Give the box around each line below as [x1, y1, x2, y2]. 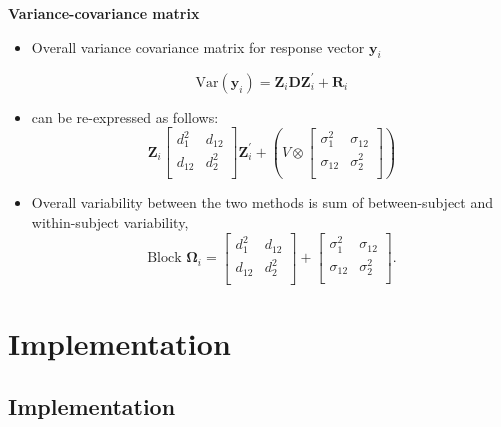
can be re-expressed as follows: [31, 106, 219, 127]
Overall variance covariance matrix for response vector [31, 36, 365, 57]
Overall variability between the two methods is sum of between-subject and [31, 192, 493, 213]
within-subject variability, [31, 212, 189, 233]
